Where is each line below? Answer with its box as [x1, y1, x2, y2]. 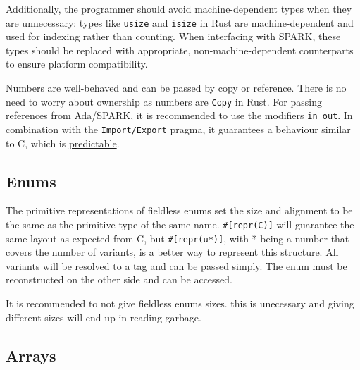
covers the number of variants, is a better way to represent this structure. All [6, 245, 339, 259]
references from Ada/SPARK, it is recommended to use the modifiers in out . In [6, 108, 353, 123]
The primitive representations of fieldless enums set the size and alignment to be [6, 203, 353, 218]
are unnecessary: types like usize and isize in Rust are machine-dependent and [6, 15, 354, 30]
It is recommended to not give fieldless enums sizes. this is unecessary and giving [6, 296, 354, 311]
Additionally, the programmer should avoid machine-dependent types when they [6, 1, 352, 16]
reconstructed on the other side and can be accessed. [6, 272, 232, 287]
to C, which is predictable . [6, 135, 120, 150]
